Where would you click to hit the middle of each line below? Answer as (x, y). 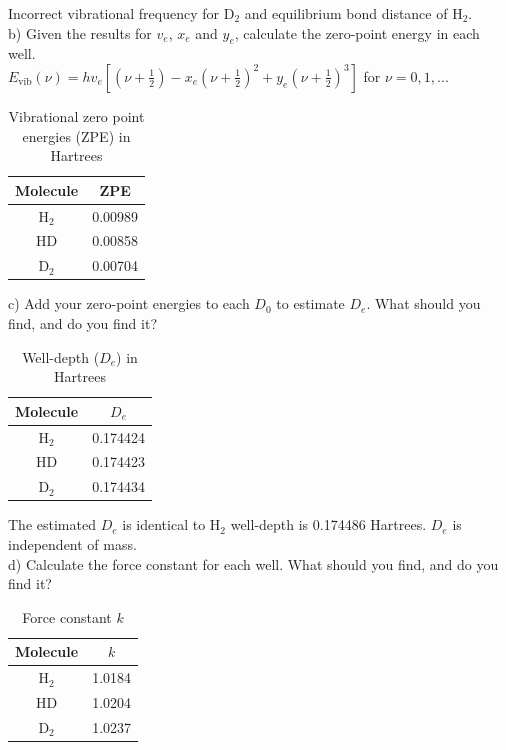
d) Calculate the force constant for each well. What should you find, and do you (253, 563)
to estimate (310, 303)
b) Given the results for (80, 32)
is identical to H (171, 524)
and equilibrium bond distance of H (353, 13)
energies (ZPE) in (76, 135)
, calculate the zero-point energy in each (357, 32)
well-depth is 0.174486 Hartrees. (328, 524)
